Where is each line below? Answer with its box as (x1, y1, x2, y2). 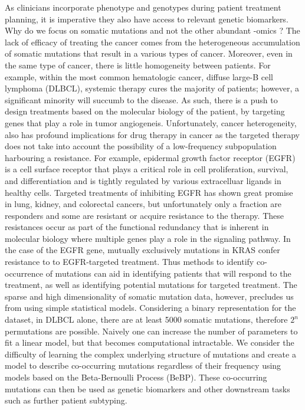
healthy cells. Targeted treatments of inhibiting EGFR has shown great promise (5, 186, 293, 198)
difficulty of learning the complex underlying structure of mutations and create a (5, 347, 296, 360)
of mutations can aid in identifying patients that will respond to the (45, 267, 291, 279)
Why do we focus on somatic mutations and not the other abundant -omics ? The (5, 24, 300, 37)
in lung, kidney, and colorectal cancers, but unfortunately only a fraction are (5, 198, 281, 210)
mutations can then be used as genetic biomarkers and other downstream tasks (5, 382, 290, 395)
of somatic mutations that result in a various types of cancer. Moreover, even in (5, 47, 293, 60)
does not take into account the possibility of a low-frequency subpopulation (5, 140, 277, 152)
